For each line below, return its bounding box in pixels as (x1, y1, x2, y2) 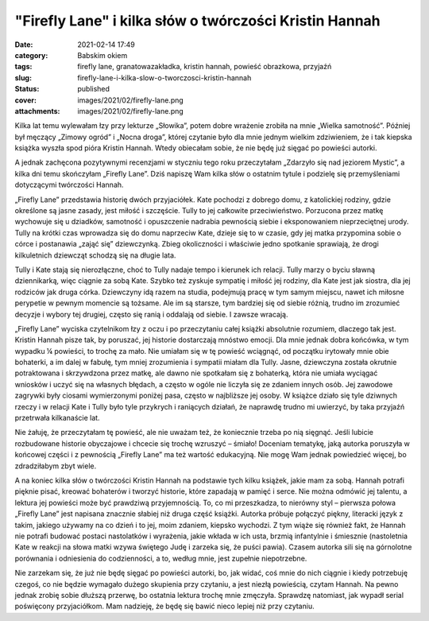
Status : (14, 84, 40, 94)
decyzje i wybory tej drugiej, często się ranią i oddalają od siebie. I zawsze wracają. (14, 309, 288, 319)
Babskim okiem (77, 50, 128, 60)
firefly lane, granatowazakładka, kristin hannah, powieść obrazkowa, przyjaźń (77, 62, 332, 72)
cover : (14, 95, 37, 105)
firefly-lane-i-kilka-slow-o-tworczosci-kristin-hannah (77, 72, 252, 83)
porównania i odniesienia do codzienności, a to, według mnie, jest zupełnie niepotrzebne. (14, 553, 307, 563)
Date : (14, 40, 33, 49)
